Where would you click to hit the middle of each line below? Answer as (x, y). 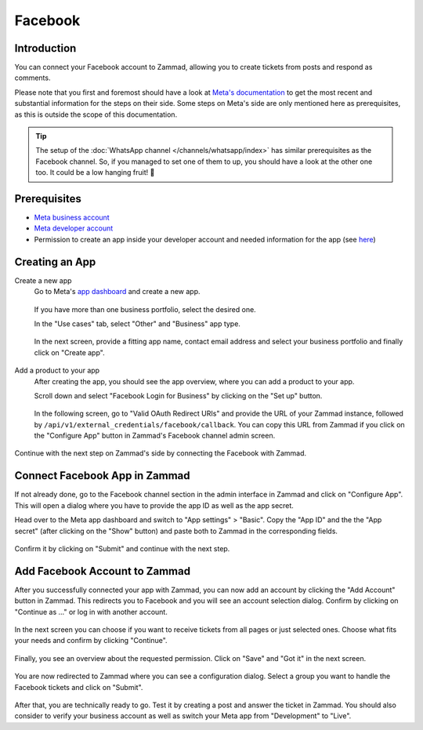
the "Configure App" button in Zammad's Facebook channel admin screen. (155, 436)
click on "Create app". (69, 352)
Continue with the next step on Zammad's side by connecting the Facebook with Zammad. (161, 453)
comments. (33, 78)
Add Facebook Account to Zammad (103, 571)
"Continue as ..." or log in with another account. (91, 612)
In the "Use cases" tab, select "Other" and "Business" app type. (137, 323)
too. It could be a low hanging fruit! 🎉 (95, 173)
